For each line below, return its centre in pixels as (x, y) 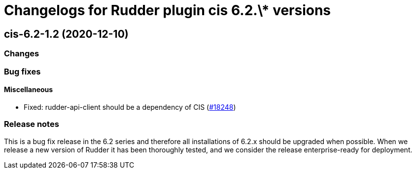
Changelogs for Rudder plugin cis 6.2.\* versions (168, 10)
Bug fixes (22, 71)
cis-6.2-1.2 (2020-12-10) (66, 34)
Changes (22, 54)
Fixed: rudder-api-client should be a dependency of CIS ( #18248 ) (130, 107)
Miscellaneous (29, 90)
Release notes (32, 124)
